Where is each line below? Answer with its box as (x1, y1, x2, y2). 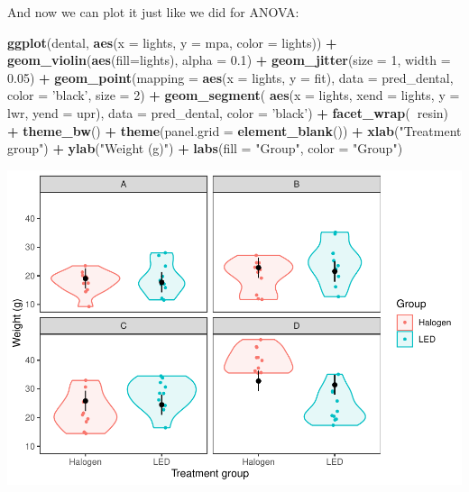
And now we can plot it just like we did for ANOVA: (7, 3, 299, 21)
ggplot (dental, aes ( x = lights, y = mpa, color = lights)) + (7, 32, 337, 51)
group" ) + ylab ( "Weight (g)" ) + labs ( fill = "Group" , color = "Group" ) (7, 139, 403, 158)
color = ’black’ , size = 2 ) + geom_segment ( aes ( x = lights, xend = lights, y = (7, 86, 460, 105)
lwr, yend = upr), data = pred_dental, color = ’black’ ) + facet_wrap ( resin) (7, 103, 449, 122)
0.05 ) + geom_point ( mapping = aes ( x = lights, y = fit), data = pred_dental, (7, 68, 454, 87)
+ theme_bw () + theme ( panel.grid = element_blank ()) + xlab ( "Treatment (7, 121, 462, 140)
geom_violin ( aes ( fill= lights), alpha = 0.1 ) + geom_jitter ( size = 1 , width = (7, 50, 451, 69)
